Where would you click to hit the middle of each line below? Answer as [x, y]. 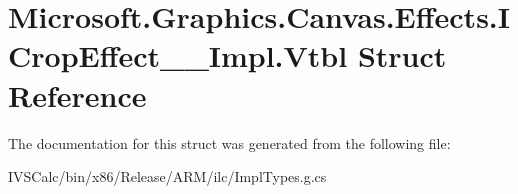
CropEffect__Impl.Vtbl [178, 55]
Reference [77, 94]
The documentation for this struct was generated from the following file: [229, 142]
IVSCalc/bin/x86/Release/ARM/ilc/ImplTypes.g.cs [167, 176]
